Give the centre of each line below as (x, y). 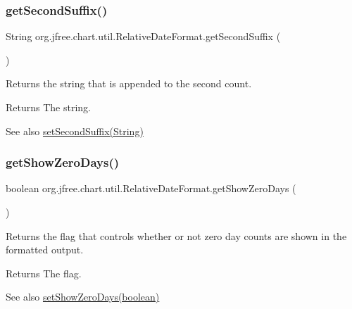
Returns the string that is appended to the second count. (129, 83)
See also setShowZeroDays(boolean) (83, 297)
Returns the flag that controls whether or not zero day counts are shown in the (176, 235)
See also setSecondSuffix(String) (75, 131)
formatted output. (45, 250)
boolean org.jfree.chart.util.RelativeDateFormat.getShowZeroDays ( (151, 188)
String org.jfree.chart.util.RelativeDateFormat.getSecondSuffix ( (143, 36)
